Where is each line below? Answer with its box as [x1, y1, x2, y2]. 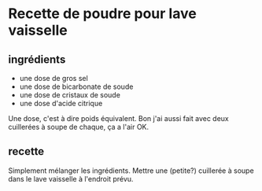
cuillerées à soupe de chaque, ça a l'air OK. [8, 123, 149, 131]
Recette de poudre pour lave [8, 5, 197, 23]
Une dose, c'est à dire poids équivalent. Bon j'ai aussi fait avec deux [8, 114, 230, 123]
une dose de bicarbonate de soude [19, 82, 134, 91]
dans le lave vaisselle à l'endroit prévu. [8, 174, 134, 183]
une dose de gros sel [19, 74, 88, 83]
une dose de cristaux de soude [19, 90, 120, 99]
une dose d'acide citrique [19, 99, 103, 108]
